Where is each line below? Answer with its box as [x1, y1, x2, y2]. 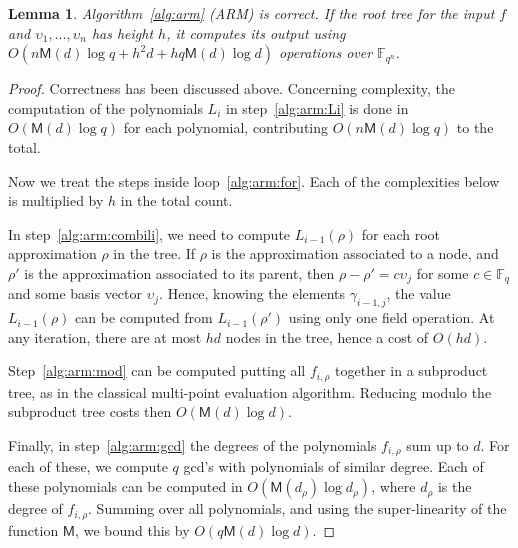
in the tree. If [113, 243, 196, 264]
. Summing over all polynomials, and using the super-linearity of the [88, 498, 507, 519]
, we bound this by [75, 519, 190, 540]
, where [371, 476, 416, 497]
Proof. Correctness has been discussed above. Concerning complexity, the [8, 78, 455, 99]
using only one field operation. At [288, 307, 495, 328]
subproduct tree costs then [8, 401, 172, 422]
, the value [386, 283, 451, 304]
